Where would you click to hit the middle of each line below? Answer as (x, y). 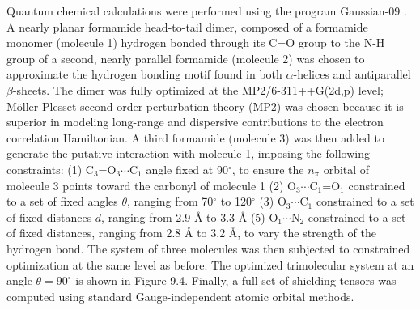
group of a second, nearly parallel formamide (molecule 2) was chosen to (186, 58)
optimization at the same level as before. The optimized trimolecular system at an (210, 264)
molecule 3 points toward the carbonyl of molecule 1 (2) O (151, 185)
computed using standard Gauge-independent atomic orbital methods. (180, 296)
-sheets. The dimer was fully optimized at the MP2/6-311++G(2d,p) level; (198, 89)
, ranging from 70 (170, 201)
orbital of (346, 169)
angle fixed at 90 (187, 169)
